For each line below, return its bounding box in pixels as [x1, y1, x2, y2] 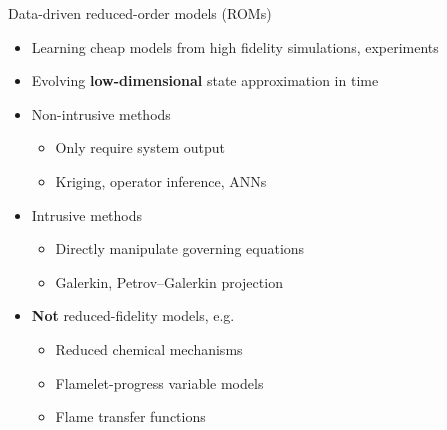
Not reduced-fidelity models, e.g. [31, 305, 235, 326]
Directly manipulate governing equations [55, 238, 305, 259]
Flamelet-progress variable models [55, 372, 264, 393]
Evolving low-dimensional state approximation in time [31, 70, 379, 91]
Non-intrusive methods [31, 103, 171, 124]
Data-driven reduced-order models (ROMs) [8, 3, 272, 23]
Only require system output [55, 137, 226, 158]
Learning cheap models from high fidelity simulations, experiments [31, 36, 439, 57]
